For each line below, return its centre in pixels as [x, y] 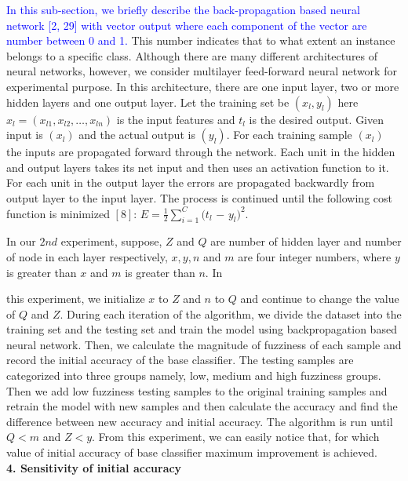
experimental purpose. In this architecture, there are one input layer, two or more [203, 86]
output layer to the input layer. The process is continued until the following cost [199, 197]
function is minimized [58, 213]
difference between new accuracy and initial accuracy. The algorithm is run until [200, 421]
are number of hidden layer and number [306, 241]
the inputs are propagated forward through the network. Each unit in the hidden [201, 152]
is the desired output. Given [317, 119]
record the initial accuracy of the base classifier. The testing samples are [180, 360]
